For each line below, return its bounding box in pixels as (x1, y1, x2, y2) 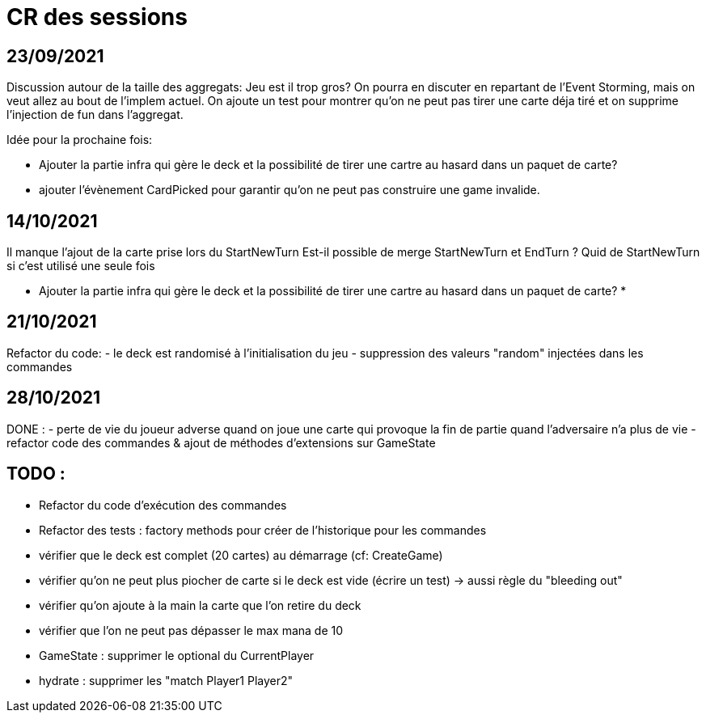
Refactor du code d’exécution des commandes (39, 497, 287, 512)
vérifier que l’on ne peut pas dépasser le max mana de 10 (39, 623, 344, 637)
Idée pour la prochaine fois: (6, 133, 153, 147)
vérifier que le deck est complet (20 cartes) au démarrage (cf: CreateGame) (39, 548, 443, 562)
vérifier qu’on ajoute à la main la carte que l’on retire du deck (39, 598, 361, 612)
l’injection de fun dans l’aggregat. (6, 108, 184, 122)
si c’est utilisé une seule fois (6, 259, 155, 273)
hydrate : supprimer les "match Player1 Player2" (39, 673, 294, 687)
